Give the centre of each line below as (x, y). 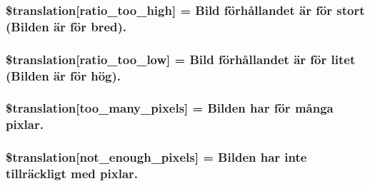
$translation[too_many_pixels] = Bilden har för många (170, 108)
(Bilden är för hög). (64, 75)
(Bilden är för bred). (66, 26)
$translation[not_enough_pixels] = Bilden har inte (156, 157)
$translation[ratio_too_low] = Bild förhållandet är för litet (181, 59)
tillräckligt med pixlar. (72, 174)
